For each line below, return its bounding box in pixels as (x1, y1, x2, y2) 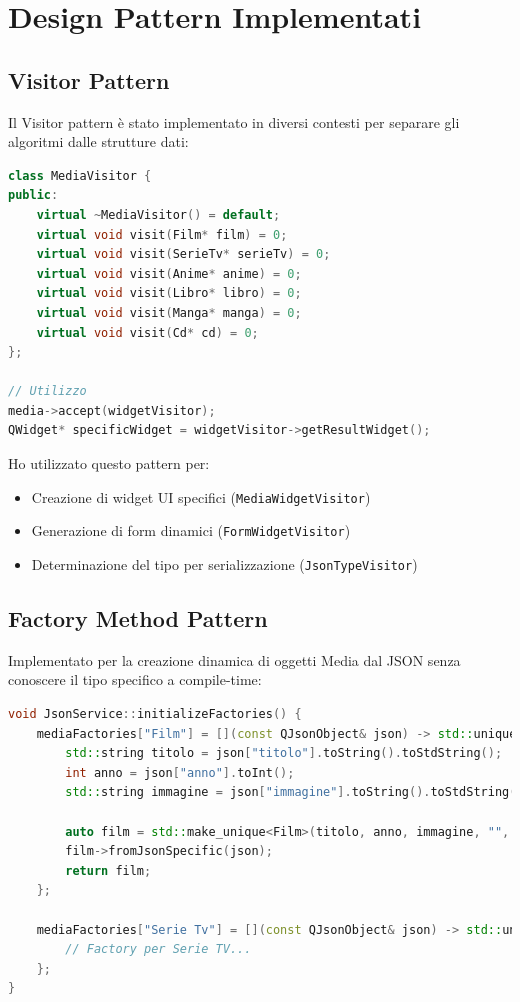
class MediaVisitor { (8, 168, 152, 183)
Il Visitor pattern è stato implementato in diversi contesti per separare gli (8, 111, 460, 132)
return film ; (65, 863, 152, 878)
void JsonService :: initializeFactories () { (8, 707, 302, 722)
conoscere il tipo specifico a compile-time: (8, 669, 262, 690)
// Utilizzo (8, 384, 87, 399)
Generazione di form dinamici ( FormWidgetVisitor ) (31, 520, 351, 541)
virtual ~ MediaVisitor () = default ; (36, 207, 281, 222)
